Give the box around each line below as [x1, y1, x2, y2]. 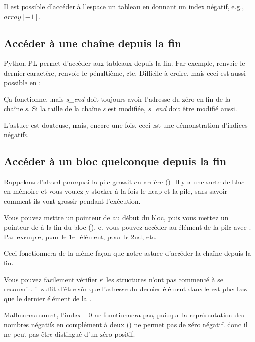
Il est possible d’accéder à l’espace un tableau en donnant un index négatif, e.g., [4, 1, 244, 11]
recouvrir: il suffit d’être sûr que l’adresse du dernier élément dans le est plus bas [4, 284, 247, 294]
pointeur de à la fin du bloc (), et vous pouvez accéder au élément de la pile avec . [4, 222, 251, 232]
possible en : [4, 77, 41, 87]
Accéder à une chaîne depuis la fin [4, 35, 181, 50]
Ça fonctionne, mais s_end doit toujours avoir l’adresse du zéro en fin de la [4, 94, 230, 104]
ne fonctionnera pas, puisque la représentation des [94, 310, 244, 320]
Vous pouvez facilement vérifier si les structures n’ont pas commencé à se [4, 274, 224, 284]
